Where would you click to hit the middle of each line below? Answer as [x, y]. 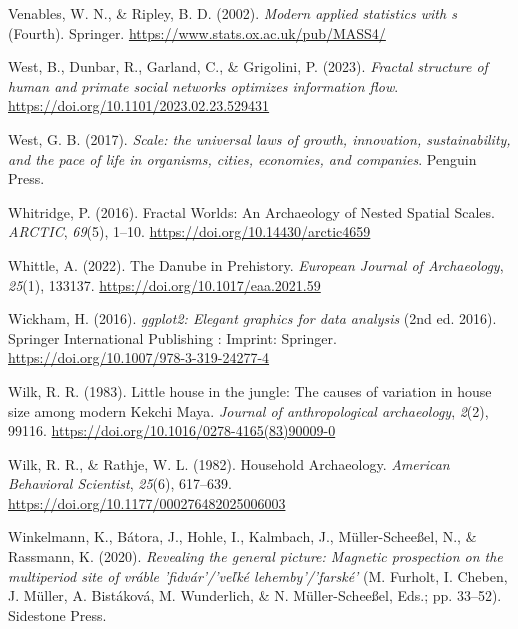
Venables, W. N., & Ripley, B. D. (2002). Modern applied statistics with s [232, 13]
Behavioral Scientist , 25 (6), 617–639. [120, 483]
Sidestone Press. [57, 614]
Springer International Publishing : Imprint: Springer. [172, 337]
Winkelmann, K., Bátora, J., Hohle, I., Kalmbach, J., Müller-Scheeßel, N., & [242, 536]
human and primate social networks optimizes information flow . [203, 85]
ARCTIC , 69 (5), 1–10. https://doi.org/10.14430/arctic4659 [189, 231]
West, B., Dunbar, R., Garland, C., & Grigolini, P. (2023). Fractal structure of [248, 66]
